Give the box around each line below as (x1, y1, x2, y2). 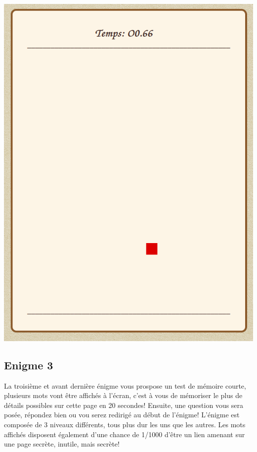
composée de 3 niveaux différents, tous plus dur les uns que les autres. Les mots (4, 419, 246, 430)
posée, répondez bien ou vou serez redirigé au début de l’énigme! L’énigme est (4, 409, 240, 420)
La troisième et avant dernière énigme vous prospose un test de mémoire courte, (4, 380, 246, 391)
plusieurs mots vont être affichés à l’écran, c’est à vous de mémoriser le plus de (4, 390, 243, 401)
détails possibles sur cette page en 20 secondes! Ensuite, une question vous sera (4, 400, 244, 410)
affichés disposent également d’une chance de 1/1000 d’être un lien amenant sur (4, 429, 245, 439)
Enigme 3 (4, 357, 53, 372)
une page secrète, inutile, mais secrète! (4, 439, 120, 449)
